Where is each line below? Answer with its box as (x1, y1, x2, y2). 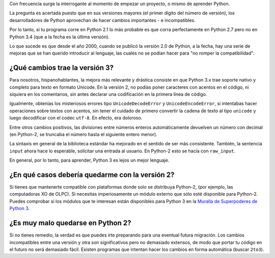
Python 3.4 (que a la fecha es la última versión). (9, 34, 109, 40)
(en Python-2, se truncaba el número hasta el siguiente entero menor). (9, 131, 157, 137)
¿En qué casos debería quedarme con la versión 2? (9, 170, 175, 179)
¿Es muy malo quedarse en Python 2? (9, 219, 131, 227)
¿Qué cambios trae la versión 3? (9, 64, 114, 72)
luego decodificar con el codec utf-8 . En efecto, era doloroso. (9, 115, 143, 121)
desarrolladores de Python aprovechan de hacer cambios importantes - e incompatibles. (9, 17, 196, 23)
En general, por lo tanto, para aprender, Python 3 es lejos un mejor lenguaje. (9, 157, 170, 163)
